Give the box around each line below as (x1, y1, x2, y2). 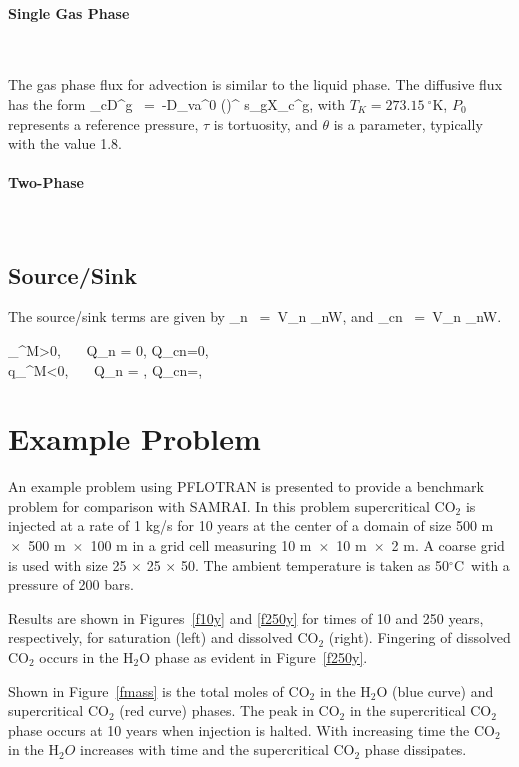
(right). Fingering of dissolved (328, 627, 511, 648)
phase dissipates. (364, 739, 467, 760)
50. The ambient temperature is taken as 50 (180, 554, 450, 575)
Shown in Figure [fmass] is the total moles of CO (8, 680, 310, 701)
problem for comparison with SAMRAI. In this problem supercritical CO (8, 495, 456, 516)
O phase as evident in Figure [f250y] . (139, 647, 368, 668)
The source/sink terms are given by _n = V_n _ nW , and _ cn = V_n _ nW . (8, 306, 502, 327)
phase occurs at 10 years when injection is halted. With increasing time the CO (8, 719, 495, 740)
